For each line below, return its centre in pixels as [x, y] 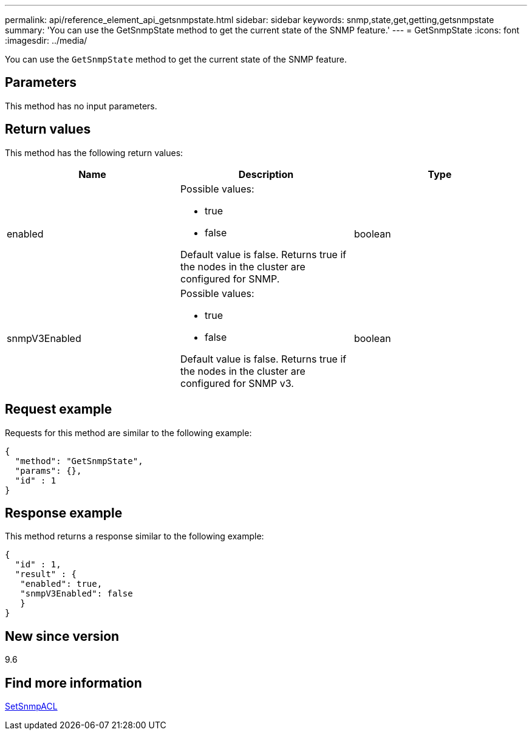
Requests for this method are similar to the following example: [128, 432]
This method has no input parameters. [81, 106]
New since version [62, 636]
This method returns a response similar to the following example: [135, 536]
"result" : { [46, 574]
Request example [59, 409]
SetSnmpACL [31, 706]
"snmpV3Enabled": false [77, 594]
